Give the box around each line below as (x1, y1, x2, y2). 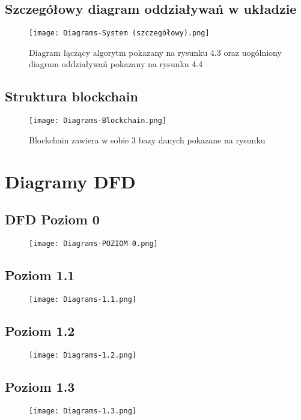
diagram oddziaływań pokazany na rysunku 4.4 (29, 58, 203, 70)
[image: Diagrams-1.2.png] (29, 350, 136, 359)
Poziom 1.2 (5, 321, 75, 340)
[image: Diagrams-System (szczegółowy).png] (29, 29, 210, 38)
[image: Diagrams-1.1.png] (29, 295, 136, 304)
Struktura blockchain (5, 87, 138, 106)
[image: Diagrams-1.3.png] (29, 406, 136, 415)
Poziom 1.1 (5, 266, 75, 284)
